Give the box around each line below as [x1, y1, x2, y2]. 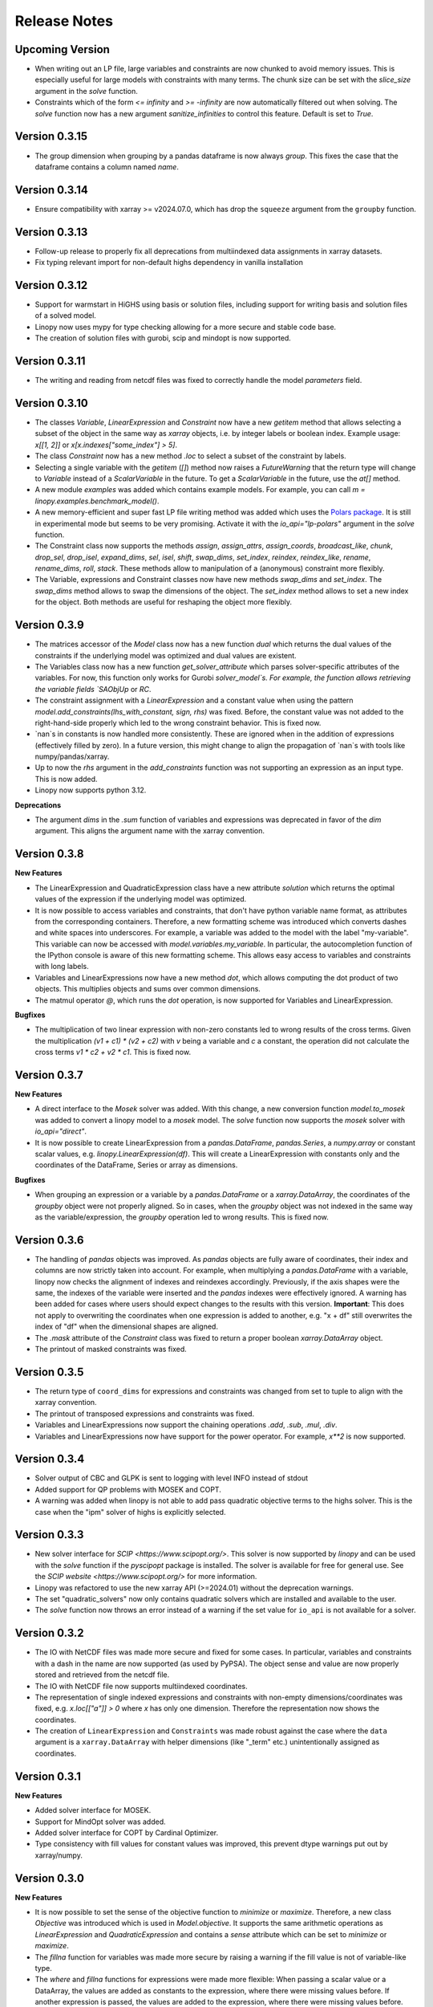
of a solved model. [34, 311, 96, 320]
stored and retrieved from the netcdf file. [34, 1670, 170, 1679]
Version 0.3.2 [14, 1626, 84, 1640]
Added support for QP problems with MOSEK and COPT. [34, 1484, 222, 1494]
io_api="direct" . [34, 1126, 87, 1136]
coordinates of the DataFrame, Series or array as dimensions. [34, 1160, 238, 1170]
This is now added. [34, 774, 98, 784]
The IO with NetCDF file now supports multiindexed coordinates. [34, 1681, 248, 1691]
